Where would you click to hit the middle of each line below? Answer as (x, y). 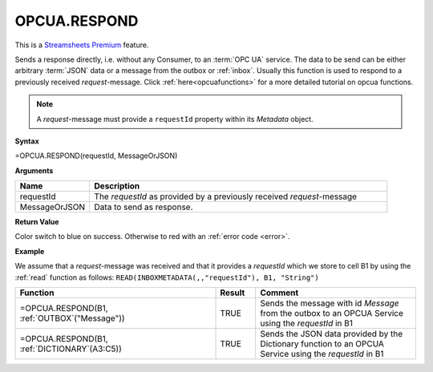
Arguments (34, 170)
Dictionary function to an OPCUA (322, 344)
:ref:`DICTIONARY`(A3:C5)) (71, 349)
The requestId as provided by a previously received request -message (225, 196)
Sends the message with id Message (330, 303)
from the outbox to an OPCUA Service (332, 313)
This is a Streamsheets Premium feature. (82, 45)
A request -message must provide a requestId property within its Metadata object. (175, 119)
